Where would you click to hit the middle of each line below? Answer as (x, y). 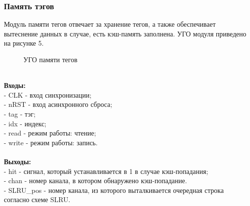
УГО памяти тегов (51, 59)
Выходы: (18, 161)
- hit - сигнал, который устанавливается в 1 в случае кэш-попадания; (106, 171)
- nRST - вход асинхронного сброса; (58, 104)
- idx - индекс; (25, 123)
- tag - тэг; (20, 113)
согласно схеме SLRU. (37, 199)
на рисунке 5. (24, 43)
